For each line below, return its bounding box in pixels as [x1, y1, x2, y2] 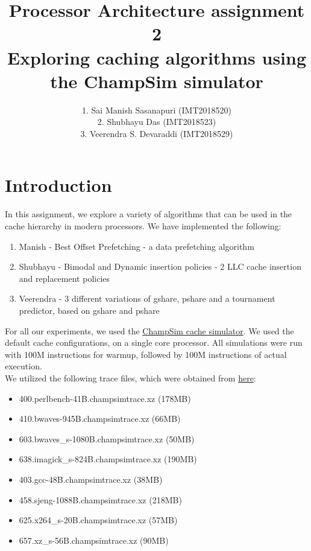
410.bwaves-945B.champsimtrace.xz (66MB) [19, 412, 181, 425]
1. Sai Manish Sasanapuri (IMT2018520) [82, 103, 231, 116]
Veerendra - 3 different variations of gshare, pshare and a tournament [19, 292, 275, 305]
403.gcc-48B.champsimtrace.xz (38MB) [19, 473, 163, 485]
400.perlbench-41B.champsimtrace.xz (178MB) [19, 392, 191, 404]
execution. [5, 360, 42, 372]
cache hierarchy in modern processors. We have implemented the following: [5, 220, 281, 232]
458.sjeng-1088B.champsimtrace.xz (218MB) [19, 493, 182, 506]
